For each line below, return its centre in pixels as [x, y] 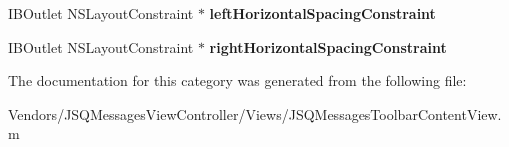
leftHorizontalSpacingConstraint [322, 13]
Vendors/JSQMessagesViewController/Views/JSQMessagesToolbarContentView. [255, 113]
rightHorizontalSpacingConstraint [328, 46]
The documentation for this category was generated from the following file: [237, 80]
